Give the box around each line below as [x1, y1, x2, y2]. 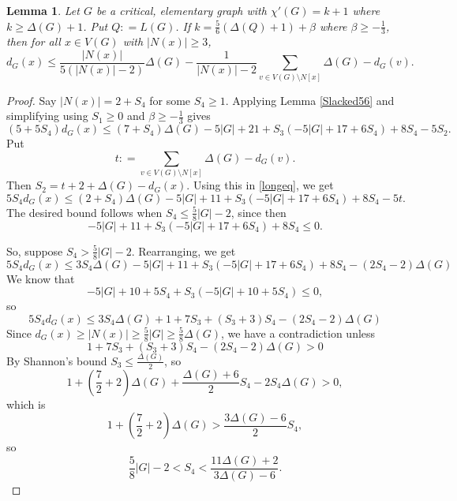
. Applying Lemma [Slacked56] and [225, 92, 395, 108]
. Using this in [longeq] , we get [186, 177, 334, 193]
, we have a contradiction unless [221, 324, 376, 341]
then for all [6, 33, 61, 50]
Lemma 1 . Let [6, 2, 80, 18]
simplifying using [6, 107, 88, 124]
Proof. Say [6, 92, 57, 108]
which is [6, 395, 46, 412]
